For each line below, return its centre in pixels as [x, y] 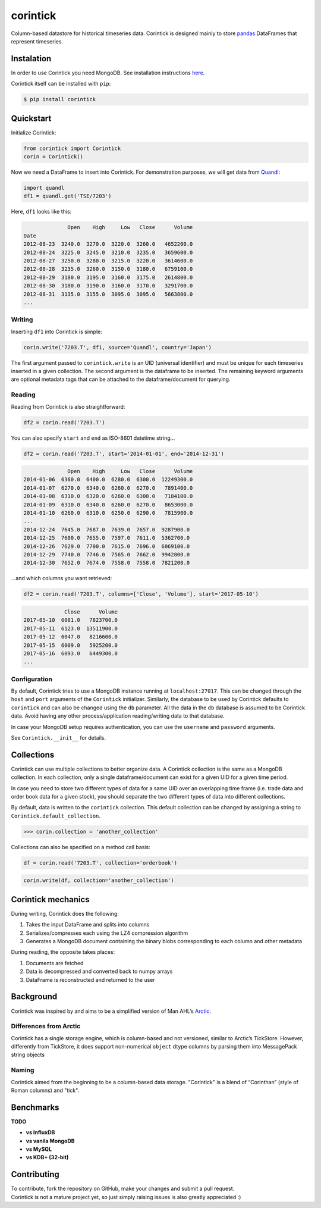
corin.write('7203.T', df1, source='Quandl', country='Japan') [118, 347]
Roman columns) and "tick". [45, 1090]
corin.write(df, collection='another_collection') [99, 880]
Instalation [31, 59]
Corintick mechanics [50, 899]
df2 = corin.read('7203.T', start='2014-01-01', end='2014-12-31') [124, 453]
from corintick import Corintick [72, 148]
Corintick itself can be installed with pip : [61, 84]
